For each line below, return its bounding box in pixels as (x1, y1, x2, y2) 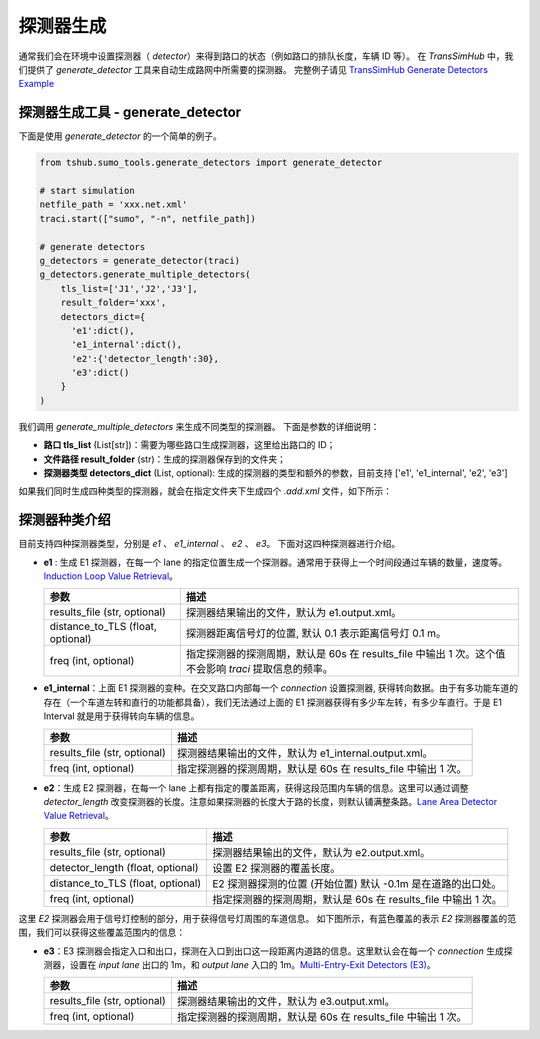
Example (18, 78, 55, 90)
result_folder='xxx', (60, 297, 167, 309)
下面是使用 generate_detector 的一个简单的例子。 (18, 130, 222, 142)
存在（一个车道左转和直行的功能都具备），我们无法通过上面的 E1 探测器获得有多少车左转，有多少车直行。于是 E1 (43, 696, 503, 708)
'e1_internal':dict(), (71, 339, 183, 350)
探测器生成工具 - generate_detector (18, 104, 242, 121)
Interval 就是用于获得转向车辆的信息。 (43, 710, 200, 722)
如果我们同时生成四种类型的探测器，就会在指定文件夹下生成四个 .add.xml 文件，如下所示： (18, 485, 392, 497)
